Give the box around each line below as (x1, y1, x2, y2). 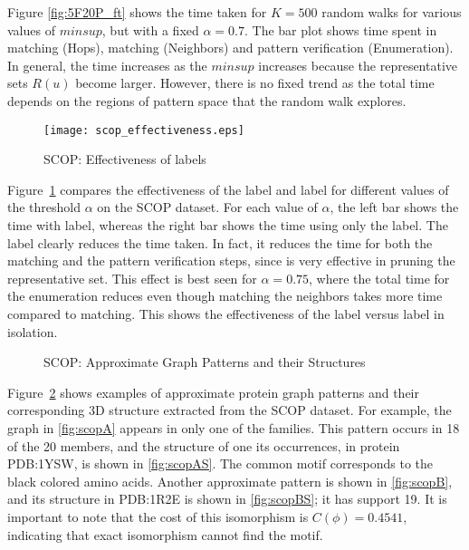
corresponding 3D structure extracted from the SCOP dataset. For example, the (7, 400, 452, 420)
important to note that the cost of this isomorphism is (7, 507, 309, 526)
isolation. (7, 322, 58, 341)
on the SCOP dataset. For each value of (97, 198, 318, 217)
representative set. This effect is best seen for (7, 268, 257, 287)
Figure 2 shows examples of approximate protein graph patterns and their (7, 382, 419, 401)
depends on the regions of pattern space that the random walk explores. (7, 91, 407, 110)
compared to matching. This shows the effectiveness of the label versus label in (7, 304, 445, 323)
